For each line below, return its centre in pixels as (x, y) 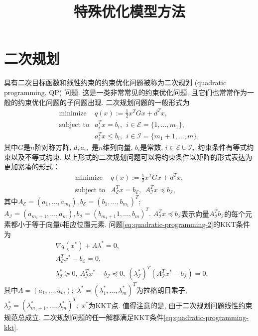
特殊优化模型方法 (129, 11)
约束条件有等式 (222, 147)
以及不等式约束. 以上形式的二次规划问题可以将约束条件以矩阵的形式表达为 (131, 157)
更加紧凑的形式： (32, 167)
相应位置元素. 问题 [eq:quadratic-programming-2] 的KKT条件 (156, 224)
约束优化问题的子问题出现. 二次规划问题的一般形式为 (104, 102)
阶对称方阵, (53, 147)
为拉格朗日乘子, (162, 289)
